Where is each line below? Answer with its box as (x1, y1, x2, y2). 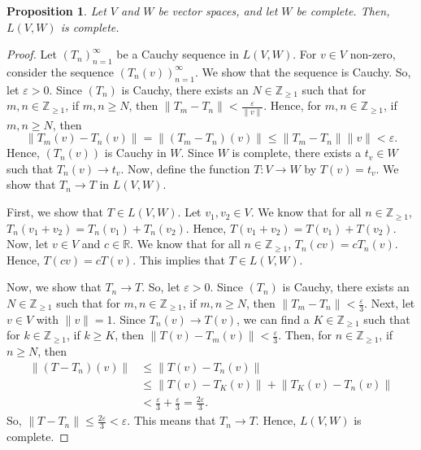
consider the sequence (7, 63, 115, 80)
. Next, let (364, 295, 415, 312)
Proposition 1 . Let (7, 2, 106, 19)
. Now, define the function (120, 159, 250, 177)
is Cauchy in (104, 144, 167, 161)
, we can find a (237, 310, 310, 327)
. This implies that (132, 251, 225, 268)
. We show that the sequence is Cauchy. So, (195, 63, 411, 80)
